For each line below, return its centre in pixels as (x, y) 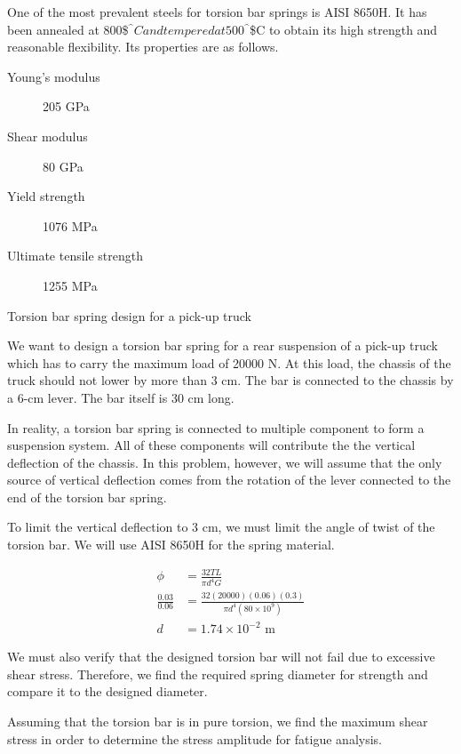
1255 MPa (70, 285)
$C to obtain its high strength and (344, 29)
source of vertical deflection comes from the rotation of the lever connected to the (229, 480)
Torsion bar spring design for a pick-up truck (130, 315)
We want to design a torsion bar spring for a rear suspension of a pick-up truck (223, 345)
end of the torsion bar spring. (87, 497)
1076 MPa (70, 225)
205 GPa (66, 106)
